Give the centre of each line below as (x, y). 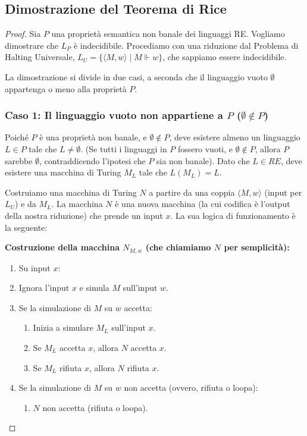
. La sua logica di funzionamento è (233, 215)
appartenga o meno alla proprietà (66, 88)
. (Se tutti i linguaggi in (124, 148)
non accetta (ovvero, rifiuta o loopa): (191, 388)
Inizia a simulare (63, 327)
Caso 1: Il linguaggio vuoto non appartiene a (114, 115)
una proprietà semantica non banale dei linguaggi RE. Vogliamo (168, 34)
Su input (35, 267)
